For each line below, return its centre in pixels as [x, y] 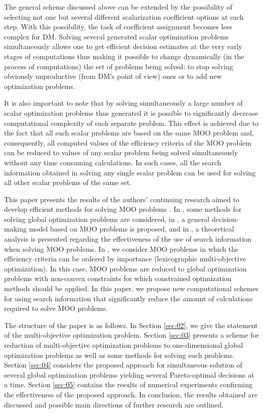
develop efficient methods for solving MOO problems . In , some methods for [123, 209]
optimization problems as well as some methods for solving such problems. [119, 355]
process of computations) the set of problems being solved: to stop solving [119, 66]
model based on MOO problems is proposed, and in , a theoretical [131, 229]
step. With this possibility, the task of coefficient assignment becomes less [118, 27]
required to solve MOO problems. [56, 308]
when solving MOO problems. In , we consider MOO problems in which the [121, 248]
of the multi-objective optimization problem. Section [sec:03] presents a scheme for [132, 335]
